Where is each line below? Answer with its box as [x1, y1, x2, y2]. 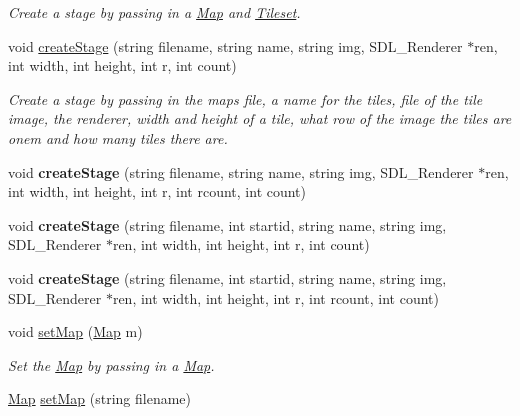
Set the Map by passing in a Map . [8, 354, 215, 375]
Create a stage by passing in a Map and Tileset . [8, 2, 301, 22]
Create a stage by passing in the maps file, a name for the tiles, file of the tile [8, 88, 483, 109]
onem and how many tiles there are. [8, 127, 228, 148]
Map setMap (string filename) [8, 388, 192, 409]
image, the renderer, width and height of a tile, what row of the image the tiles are [8, 108, 512, 129]
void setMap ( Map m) [8, 321, 143, 342]
